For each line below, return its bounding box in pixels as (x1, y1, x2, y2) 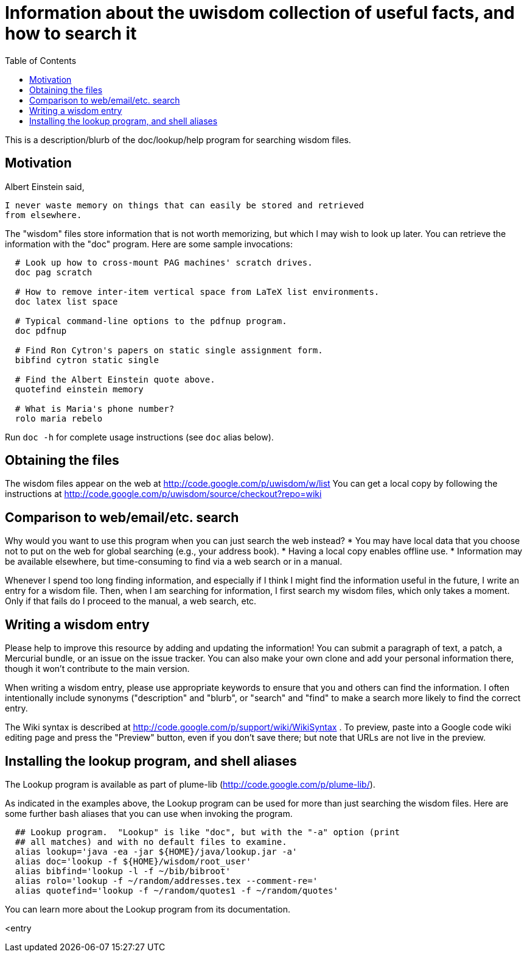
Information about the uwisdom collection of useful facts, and (5, 2, 515, 23)
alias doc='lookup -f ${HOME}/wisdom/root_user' (15, 856, 251, 866)
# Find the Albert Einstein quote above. (15, 374, 215, 384)
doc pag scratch (15, 267, 92, 277)
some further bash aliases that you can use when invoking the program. (5, 808, 293, 819)
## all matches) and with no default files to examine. (15, 836, 287, 847)
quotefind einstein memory (15, 384, 144, 394)
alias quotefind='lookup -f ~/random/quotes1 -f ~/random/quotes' (15, 885, 338, 895)
